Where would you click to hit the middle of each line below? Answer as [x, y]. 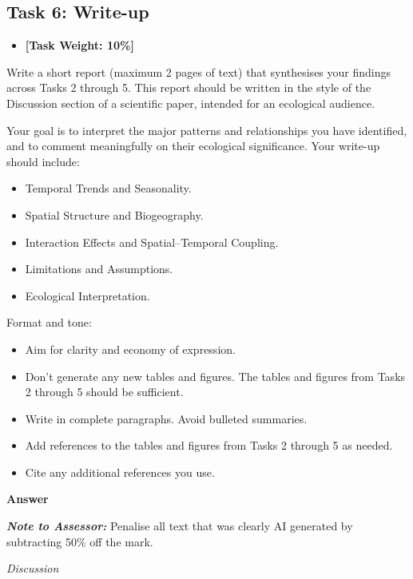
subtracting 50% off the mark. [80, 541]
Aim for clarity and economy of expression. [130, 349]
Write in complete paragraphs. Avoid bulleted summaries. [166, 418]
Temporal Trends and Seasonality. [108, 188]
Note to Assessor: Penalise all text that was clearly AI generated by [180, 526]
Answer [28, 499]
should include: [43, 161]
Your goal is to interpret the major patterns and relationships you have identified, [207, 130]
